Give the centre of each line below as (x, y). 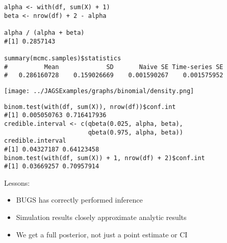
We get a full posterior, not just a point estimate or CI (102, 234)
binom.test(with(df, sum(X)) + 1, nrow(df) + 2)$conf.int (105, 158)
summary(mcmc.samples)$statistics (63, 58)
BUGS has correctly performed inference (79, 200)
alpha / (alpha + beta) (44, 32)
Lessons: (17, 182)
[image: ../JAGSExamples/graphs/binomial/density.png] (99, 91)
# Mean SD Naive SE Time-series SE (114, 67)
